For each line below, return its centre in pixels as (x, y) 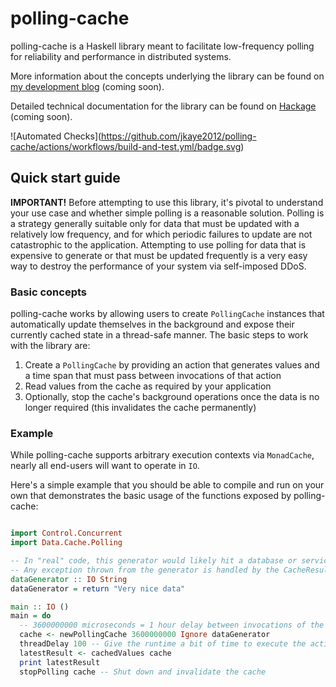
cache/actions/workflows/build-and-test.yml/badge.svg (126, 146)
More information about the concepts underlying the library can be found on (167, 76)
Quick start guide (65, 178)
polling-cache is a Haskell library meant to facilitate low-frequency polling (162, 46)
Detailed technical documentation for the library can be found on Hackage (163, 106)
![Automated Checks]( (56, 136)
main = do (31, 616)
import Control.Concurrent (66, 533)
